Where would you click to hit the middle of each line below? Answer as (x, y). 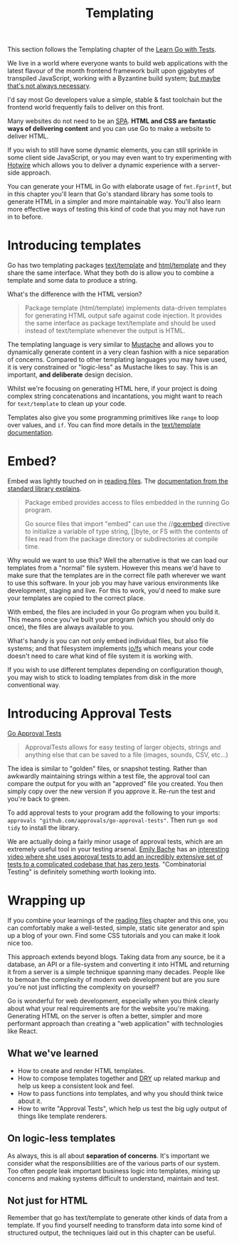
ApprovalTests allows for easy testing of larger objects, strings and (123, 747)
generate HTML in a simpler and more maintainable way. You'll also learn (114, 202)
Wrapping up (47, 900)
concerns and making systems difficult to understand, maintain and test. (113, 1178)
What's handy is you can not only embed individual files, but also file (108, 641)
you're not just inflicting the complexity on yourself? (84, 987)
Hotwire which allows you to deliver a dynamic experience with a (102, 165)
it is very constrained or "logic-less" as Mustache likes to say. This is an (113, 367)
